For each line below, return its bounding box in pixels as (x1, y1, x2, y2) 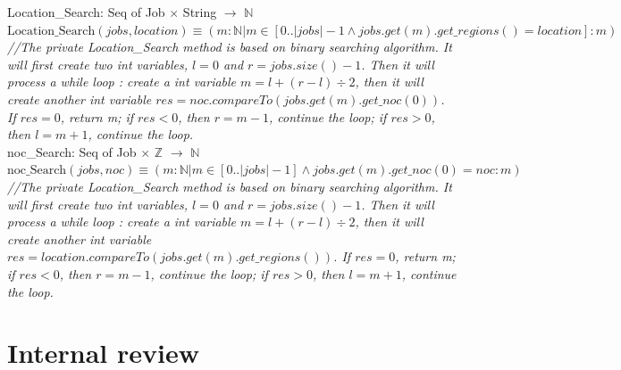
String (182, 3, 217, 21)
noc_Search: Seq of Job (7, 142, 137, 160)
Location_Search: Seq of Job (7, 3, 165, 21)
